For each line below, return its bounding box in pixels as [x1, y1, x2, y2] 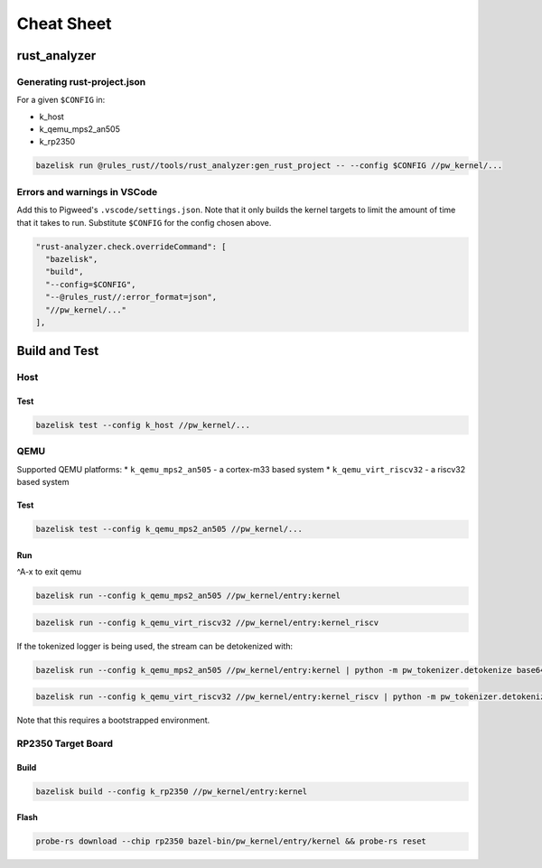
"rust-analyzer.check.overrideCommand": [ [35, 241, 227, 252]
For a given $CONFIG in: [16, 95, 106, 106]
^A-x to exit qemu [16, 566, 81, 577]
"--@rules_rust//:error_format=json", [45, 292, 217, 303]
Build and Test [16, 343, 99, 359]
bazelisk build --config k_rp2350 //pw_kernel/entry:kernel [35, 786, 308, 797]
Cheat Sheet [16, 14, 112, 33]
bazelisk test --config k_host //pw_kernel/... [35, 420, 250, 431]
